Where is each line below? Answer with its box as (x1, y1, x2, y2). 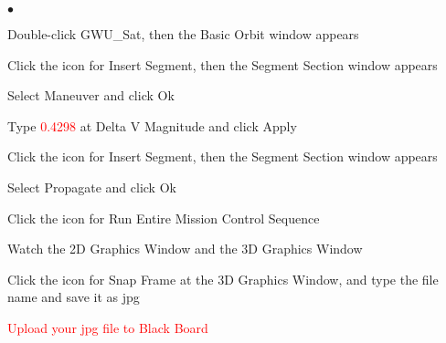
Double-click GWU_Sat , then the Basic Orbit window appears (7, 25, 359, 43)
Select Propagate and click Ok (7, 177, 176, 196)
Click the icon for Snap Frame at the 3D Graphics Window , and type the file (7, 269, 439, 288)
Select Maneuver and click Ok (7, 86, 175, 105)
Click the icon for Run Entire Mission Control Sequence (7, 208, 320, 227)
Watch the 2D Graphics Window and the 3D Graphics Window (7, 239, 363, 258)
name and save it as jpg (7, 287, 140, 307)
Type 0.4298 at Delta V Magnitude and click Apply (7, 116, 297, 135)
